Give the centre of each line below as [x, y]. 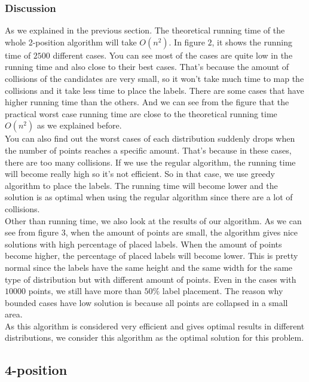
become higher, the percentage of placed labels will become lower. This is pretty [152, 256]
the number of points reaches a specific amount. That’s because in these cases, [148, 150]
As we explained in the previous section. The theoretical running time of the [145, 30]
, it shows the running [252, 42]
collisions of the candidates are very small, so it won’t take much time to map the [154, 78]
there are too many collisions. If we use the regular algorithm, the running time [150, 162]
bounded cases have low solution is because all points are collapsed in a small [146, 302]
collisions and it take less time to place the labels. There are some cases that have [154, 90]
